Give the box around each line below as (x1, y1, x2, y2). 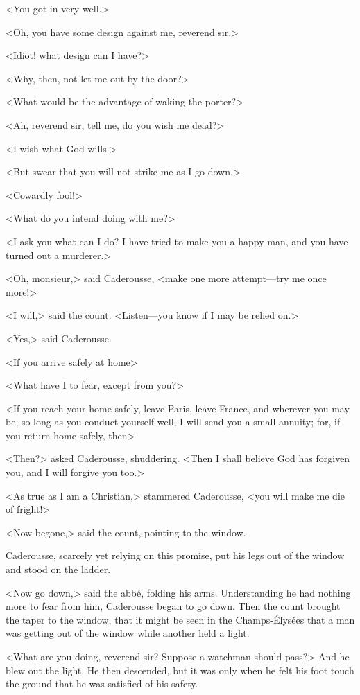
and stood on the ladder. (6, 562, 111, 577)
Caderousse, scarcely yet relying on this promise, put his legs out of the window (6, 548, 345, 563)
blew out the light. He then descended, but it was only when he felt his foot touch (6, 662, 354, 677)
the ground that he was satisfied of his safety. (6, 676, 198, 691)
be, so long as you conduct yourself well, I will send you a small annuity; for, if (6, 414, 341, 429)
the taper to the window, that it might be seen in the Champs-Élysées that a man (6, 612, 355, 626)
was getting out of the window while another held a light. (6, 626, 250, 640)
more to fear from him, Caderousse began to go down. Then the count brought (6, 599, 341, 613)
